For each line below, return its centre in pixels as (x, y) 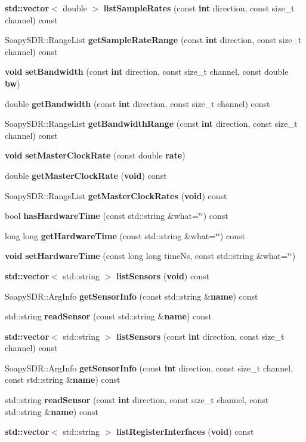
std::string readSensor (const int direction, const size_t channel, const (137, 400)
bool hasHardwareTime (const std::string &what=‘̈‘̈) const (117, 216)
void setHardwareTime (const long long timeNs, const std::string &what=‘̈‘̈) (150, 256)
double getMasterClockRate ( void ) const (86, 175)
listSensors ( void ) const (163, 275)
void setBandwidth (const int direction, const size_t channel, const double (147, 71)
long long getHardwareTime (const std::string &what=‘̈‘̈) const (125, 235)
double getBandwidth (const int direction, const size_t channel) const (137, 103)
